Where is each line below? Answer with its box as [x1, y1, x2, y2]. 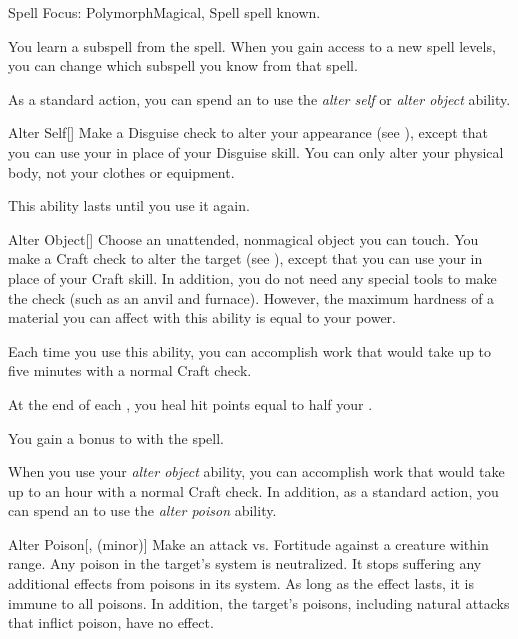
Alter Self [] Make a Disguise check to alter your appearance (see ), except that [8, 122, 489, 143]
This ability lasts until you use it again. [8, 195, 250, 216]
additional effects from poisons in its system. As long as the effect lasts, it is [8, 573, 474, 594]
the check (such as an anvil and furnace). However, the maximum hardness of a [8, 287, 495, 308]
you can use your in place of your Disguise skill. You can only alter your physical [8, 141, 504, 162]
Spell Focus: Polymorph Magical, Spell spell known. [8, 2, 321, 22]
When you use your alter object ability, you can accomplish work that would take [8, 461, 505, 482]
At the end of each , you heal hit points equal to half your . [8, 393, 373, 414]
